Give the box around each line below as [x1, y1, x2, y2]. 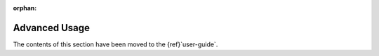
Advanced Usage [13, 21, 91, 34]
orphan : [13, 4, 37, 12]
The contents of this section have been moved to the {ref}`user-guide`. [13, 40, 218, 48]
